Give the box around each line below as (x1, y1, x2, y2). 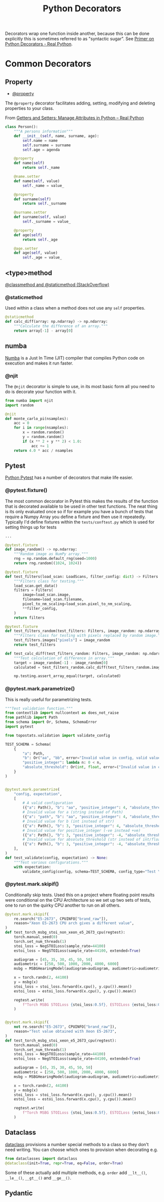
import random (5, 403, 34, 408)
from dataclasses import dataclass (5, 1156, 78, 1161)
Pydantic (5, 1189, 33, 1197)
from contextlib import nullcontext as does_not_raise (5, 710, 119, 715)
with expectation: (14, 864, 51, 869)
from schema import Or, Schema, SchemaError (5, 720, 97, 725)
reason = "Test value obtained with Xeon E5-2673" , (14, 1029, 117, 1034)
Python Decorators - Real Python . (5, 41, 73, 47)
